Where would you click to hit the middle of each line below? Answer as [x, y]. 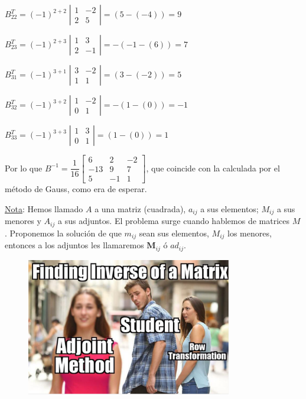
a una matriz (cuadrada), [140, 208]
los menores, [250, 233]
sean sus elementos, [174, 233]
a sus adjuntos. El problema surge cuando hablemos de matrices [173, 221]
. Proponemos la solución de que [63, 233]
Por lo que [24, 168]
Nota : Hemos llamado [44, 208]
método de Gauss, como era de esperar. [76, 189]
